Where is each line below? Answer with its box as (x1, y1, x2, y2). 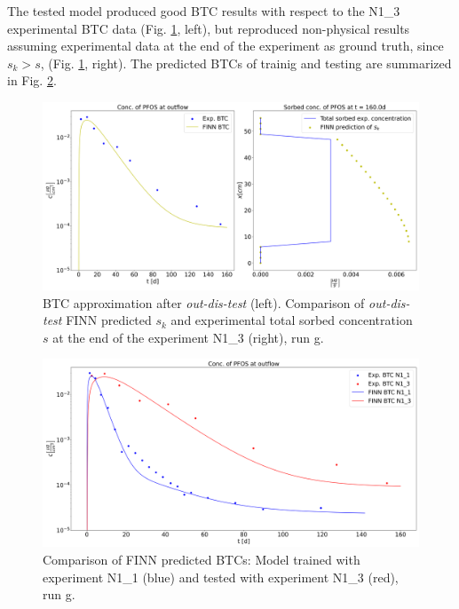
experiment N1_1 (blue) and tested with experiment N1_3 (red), (43, 567, 399, 586)
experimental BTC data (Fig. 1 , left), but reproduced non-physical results (7, 19, 410, 37)
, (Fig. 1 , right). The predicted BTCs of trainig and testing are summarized (40, 53, 452, 72)
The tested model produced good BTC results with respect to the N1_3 (7, 2, 400, 20)
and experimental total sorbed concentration (170, 311, 413, 329)
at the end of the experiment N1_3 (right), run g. (52, 328, 324, 346)
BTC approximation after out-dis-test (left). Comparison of (43, 293, 365, 312)
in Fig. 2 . (7, 71, 57, 90)
